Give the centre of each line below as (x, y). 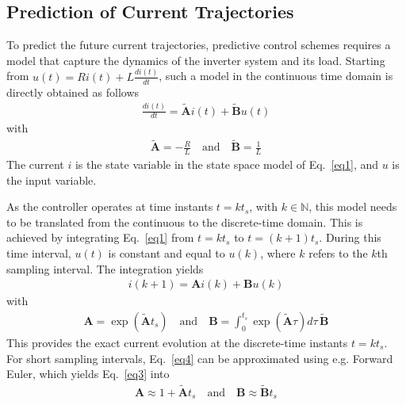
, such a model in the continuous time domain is (276, 76)
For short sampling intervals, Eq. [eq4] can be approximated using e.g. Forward (200, 358)
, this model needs (353, 206)
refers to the (338, 253)
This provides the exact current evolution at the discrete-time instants (177, 342)
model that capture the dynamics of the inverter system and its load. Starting (196, 60)
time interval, (39, 253)
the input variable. (52, 180)
